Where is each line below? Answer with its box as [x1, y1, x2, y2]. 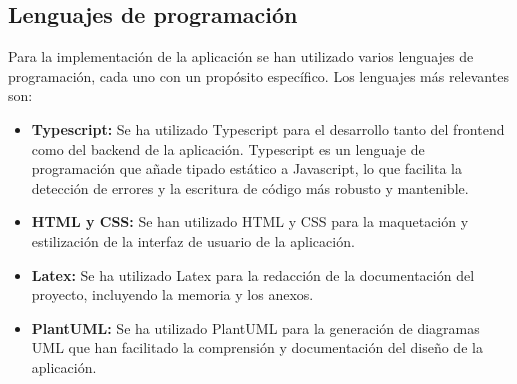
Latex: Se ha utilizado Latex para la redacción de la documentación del [31, 264, 475, 285]
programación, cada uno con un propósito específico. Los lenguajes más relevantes [8, 65, 509, 86]
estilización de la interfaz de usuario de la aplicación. [31, 230, 355, 251]
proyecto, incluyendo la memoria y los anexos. [31, 284, 314, 305]
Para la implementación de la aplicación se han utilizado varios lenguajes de [8, 46, 474, 67]
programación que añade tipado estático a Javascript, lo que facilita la [31, 158, 462, 179]
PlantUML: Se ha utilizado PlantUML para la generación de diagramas [31, 317, 480, 338]
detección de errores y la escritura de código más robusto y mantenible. [31, 177, 469, 198]
